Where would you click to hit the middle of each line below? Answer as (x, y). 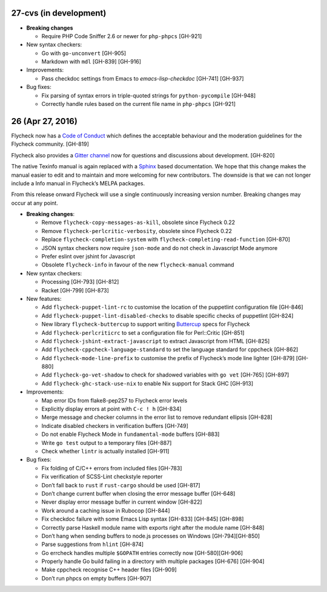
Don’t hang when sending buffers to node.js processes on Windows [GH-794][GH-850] (151, 536)
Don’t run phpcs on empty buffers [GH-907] (96, 578)
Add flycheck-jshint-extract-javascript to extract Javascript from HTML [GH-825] (156, 341)
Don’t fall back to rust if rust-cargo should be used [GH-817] (121, 485)
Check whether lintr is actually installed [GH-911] (105, 451)
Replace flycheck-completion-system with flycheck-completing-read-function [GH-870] (166, 240)
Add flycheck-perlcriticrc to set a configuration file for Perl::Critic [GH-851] (143, 332)
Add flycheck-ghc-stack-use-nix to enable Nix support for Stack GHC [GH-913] (147, 383)
